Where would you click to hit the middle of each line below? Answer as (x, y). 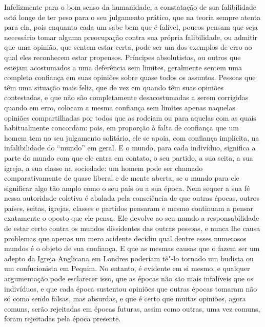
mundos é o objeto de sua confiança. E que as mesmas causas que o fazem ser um (132, 248)
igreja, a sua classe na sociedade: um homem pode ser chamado (104, 168)
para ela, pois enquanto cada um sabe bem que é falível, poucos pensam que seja (131, 27)
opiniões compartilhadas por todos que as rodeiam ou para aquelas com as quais (130, 117)
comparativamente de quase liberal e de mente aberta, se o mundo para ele (122, 178)
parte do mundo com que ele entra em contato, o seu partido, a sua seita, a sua (129, 157)
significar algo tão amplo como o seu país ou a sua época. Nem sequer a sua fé (127, 188)
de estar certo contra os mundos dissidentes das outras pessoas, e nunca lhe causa (132, 228)
